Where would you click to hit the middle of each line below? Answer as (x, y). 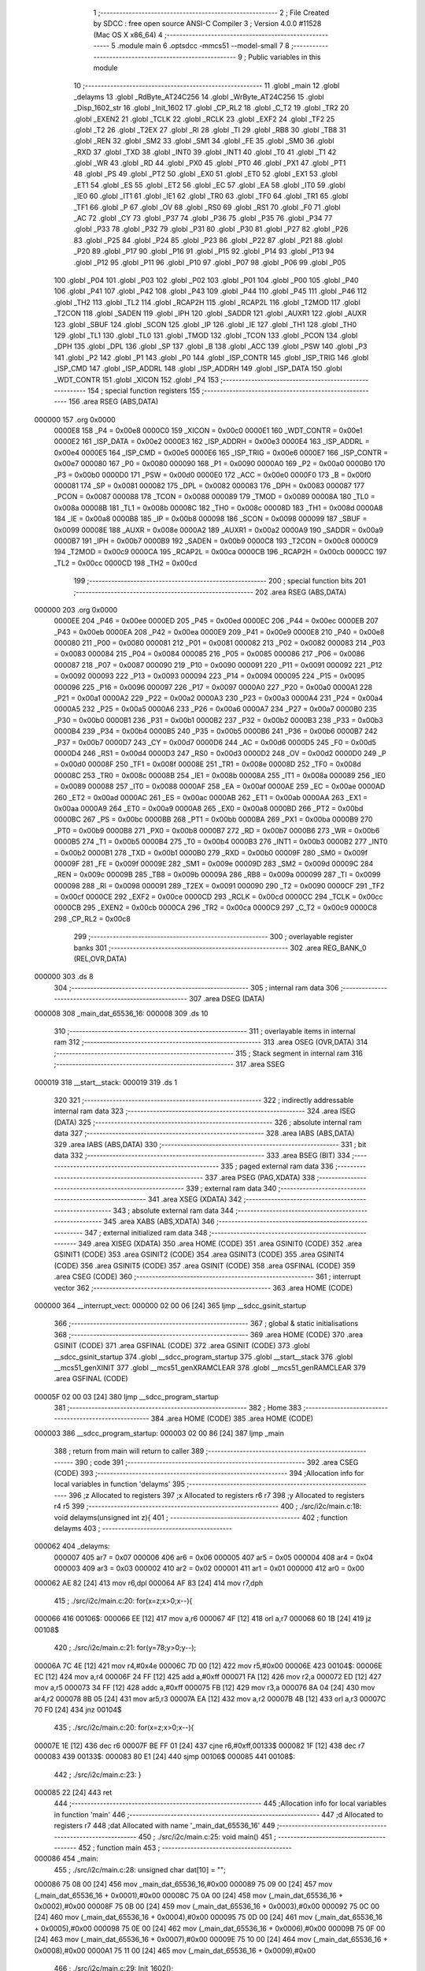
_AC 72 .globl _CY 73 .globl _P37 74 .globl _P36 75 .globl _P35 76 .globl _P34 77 (203, 218)
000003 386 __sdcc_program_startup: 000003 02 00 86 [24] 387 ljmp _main (159, 1433)
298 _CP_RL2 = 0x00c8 (92, 918)
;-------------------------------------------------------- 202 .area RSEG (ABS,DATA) (210, 592)
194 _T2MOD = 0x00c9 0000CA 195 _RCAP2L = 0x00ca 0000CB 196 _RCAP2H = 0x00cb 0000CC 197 (220, 552)
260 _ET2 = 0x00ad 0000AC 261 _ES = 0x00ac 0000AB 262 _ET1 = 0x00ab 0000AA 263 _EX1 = (211, 797)
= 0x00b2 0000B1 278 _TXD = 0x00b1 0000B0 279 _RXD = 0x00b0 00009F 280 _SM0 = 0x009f (211, 852)
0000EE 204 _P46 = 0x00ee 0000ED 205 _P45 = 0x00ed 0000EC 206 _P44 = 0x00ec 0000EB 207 (216, 621)
